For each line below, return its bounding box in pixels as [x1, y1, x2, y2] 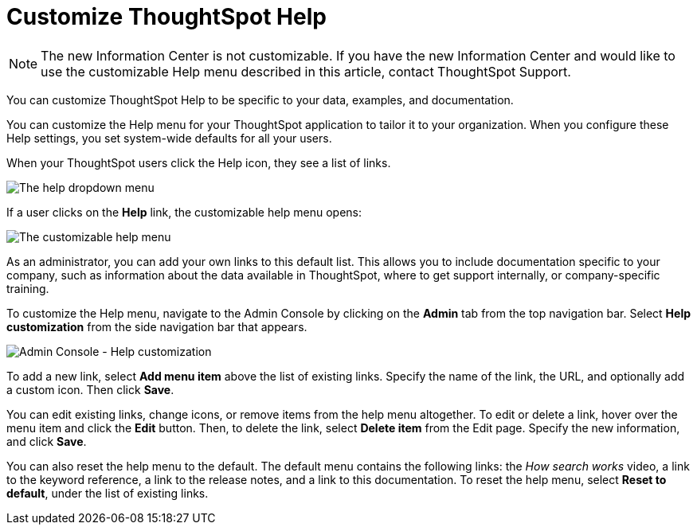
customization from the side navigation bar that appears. [6, 319, 307, 334]
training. [6, 281, 49, 295]
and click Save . [6, 434, 87, 448]
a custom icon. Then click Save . [6, 382, 174, 396]
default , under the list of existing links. [6, 486, 209, 500]
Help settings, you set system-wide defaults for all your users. [6, 131, 332, 145]
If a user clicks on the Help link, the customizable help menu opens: [6, 205, 362, 219]
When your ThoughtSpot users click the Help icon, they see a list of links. [6, 155, 391, 170]
